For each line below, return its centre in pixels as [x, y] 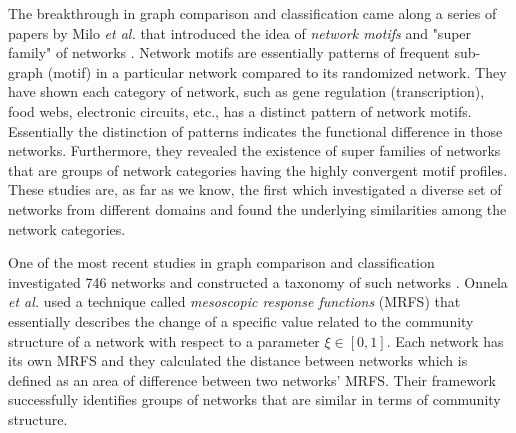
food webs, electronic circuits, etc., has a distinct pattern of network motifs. [240, 110]
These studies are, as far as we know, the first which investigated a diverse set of [255, 189]
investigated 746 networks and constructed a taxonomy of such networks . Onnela [258, 281]
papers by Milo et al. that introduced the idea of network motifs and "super [240, 32]
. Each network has [445, 340]
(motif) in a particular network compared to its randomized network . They [277, 71]
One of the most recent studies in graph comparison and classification [221, 262]
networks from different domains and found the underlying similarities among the [257, 208]
